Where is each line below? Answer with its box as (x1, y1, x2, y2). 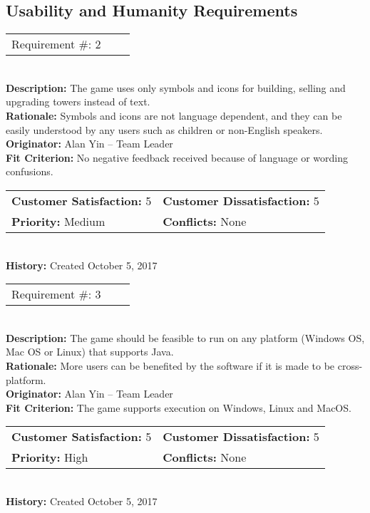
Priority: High (11, 449, 88, 466)
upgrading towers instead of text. (6, 94, 150, 109)
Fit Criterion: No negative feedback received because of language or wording (6, 150, 348, 165)
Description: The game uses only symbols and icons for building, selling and (6, 80, 346, 95)
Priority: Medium (11, 212, 106, 229)
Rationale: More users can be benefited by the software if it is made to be (6, 358, 335, 373)
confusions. (6, 164, 53, 179)
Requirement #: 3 (11, 286, 101, 303)
